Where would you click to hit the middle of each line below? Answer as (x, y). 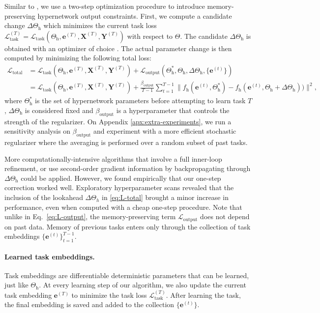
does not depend (225, 216)
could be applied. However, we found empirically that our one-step (121, 178)
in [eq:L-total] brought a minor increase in (165, 197)
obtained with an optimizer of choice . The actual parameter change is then (118, 48)
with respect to (150, 36)
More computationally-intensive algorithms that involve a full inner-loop (113, 158)
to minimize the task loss (109, 295)
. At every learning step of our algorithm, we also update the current (143, 285)
